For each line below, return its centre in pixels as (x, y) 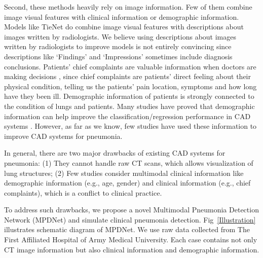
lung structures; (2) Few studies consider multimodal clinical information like (124, 173)
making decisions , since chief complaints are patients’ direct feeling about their (127, 76)
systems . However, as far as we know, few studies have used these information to (130, 126)
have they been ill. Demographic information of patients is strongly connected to (129, 96)
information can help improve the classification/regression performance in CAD (127, 116)
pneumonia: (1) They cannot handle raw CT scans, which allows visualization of (129, 162)
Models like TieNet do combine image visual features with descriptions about (124, 27)
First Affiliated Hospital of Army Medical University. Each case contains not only (131, 239)
